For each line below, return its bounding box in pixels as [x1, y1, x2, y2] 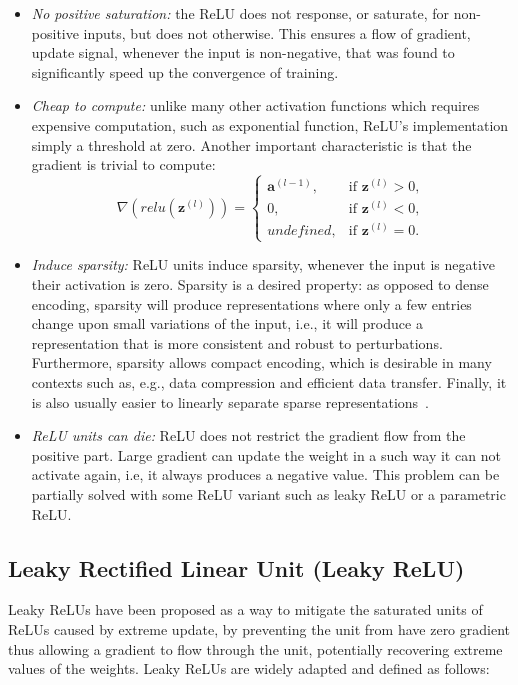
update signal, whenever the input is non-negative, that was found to [31, 42, 455, 63]
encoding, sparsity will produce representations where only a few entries [31, 293, 472, 314]
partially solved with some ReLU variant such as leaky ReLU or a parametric [31, 483, 506, 504]
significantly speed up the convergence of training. [31, 61, 339, 82]
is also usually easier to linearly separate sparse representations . [31, 391, 429, 412]
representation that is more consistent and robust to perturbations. [31, 332, 443, 353]
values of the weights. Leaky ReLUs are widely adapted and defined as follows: [8, 658, 490, 679]
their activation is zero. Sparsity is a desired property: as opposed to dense [31, 274, 489, 294]
